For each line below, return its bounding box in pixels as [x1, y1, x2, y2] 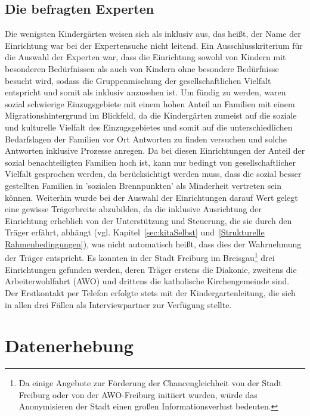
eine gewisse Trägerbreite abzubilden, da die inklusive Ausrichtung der [5, 203, 262, 215]
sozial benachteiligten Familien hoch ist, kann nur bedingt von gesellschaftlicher [5, 156, 296, 168]
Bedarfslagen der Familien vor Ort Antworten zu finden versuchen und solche [5, 132, 287, 145]
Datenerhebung [5, 333, 134, 358]
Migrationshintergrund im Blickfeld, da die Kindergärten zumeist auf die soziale [5, 109, 297, 122]
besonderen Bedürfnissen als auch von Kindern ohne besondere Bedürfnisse [5, 62, 279, 74]
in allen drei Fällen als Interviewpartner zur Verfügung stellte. [5, 298, 232, 311]
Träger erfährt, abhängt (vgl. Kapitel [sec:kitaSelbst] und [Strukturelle [5, 226, 265, 238]
